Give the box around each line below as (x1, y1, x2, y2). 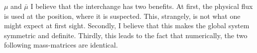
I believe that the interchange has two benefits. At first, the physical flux (30, 1, 253, 11)
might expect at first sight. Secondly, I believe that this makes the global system (4, 20, 250, 31)
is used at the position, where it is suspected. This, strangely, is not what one (4, 10, 241, 21)
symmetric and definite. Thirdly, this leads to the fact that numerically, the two (4, 30, 248, 40)
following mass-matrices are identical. (4, 40, 118, 50)
